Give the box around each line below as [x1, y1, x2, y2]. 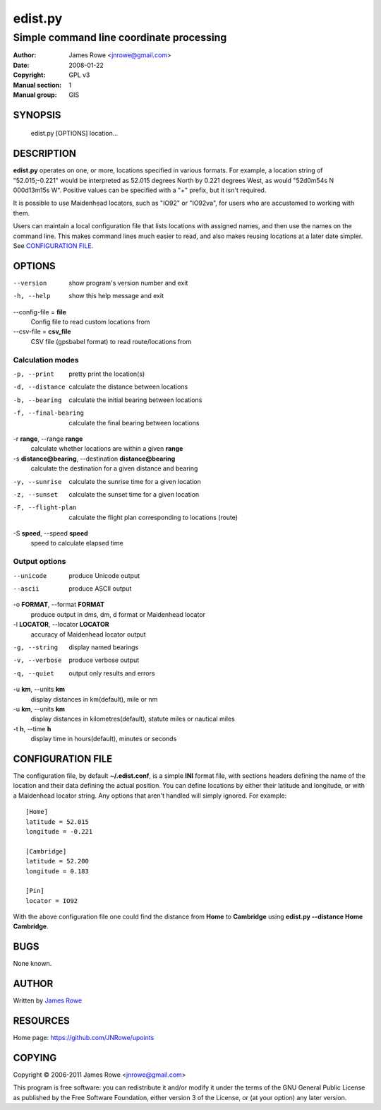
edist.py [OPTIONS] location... [30, 129, 119, 138]
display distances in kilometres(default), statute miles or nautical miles [30, 714, 236, 724]
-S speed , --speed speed [13, 529, 88, 538]
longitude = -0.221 [25, 827, 93, 835]
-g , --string [13, 643, 59, 651]
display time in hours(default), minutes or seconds [30, 735, 177, 743]
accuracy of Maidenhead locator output [30, 630, 146, 639]
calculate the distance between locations [68, 382, 188, 391]
